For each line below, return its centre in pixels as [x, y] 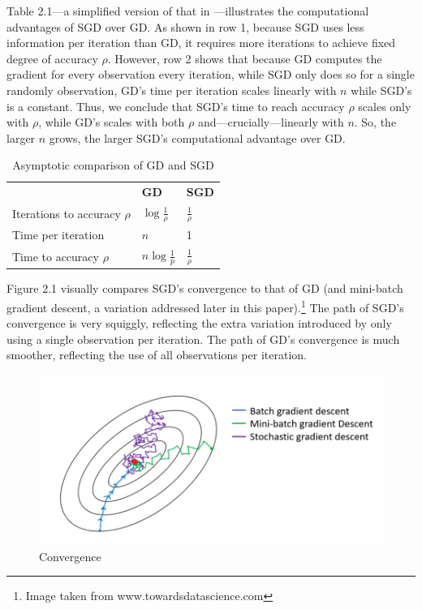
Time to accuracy [56, 256]
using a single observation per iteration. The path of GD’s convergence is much [203, 339]
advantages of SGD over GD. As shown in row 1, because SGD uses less [185, 26]
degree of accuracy [52, 58]
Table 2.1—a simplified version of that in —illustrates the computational [188, 11]
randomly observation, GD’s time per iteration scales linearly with [172, 90]
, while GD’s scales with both [112, 122]
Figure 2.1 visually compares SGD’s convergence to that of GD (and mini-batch [205, 288]
